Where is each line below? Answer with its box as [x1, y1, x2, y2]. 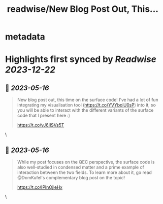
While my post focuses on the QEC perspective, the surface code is [17, 159, 155, 165]
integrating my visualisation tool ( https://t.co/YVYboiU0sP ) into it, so [17, 102, 156, 108]
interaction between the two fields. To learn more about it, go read [17, 170, 152, 175]
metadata [5, 31, 45, 42]
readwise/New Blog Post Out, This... [7, 3, 159, 15]
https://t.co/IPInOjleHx [17, 184, 63, 190]
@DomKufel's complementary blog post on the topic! [17, 175, 125, 180]
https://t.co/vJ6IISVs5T [17, 122, 65, 128]
